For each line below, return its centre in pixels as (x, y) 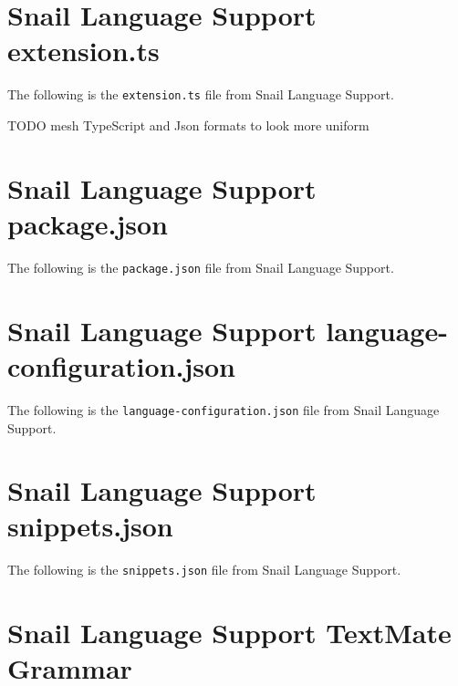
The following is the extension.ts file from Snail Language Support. (201, 94)
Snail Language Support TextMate (229, 633)
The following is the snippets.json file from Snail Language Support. (204, 570)
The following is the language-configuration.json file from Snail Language (224, 409)
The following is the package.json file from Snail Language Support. (201, 267)
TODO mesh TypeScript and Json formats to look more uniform (188, 125)
